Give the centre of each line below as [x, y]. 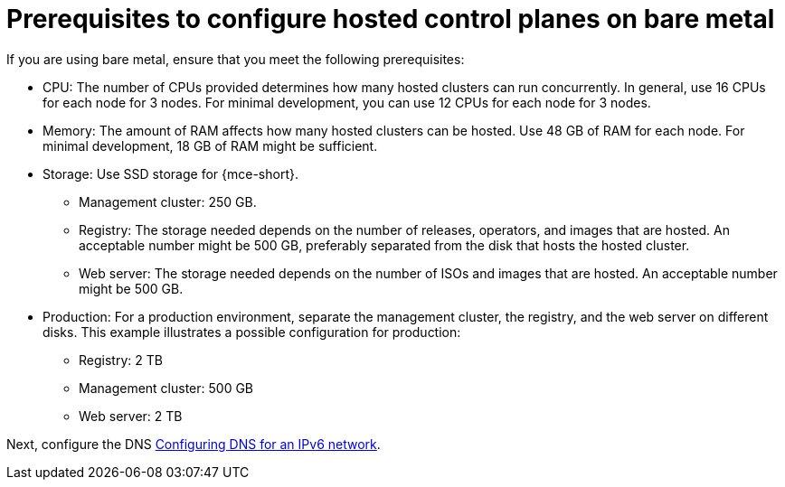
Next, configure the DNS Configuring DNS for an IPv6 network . [194, 444]
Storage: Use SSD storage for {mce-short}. [170, 173]
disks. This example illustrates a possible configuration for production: [252, 332]
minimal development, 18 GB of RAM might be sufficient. [210, 145]
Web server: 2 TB [131, 416]
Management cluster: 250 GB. [168, 201]
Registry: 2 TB [121, 360]
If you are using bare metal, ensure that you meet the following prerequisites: [236, 59]
